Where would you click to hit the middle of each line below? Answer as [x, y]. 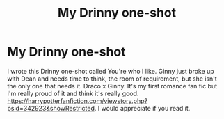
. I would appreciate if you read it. [142, 108]
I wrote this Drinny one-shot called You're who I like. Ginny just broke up [111, 71]
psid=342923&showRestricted [51, 108]
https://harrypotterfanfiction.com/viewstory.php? [78, 101]
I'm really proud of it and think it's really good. [73, 93]
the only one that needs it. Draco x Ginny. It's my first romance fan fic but [112, 86]
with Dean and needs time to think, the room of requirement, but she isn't [112, 79]
